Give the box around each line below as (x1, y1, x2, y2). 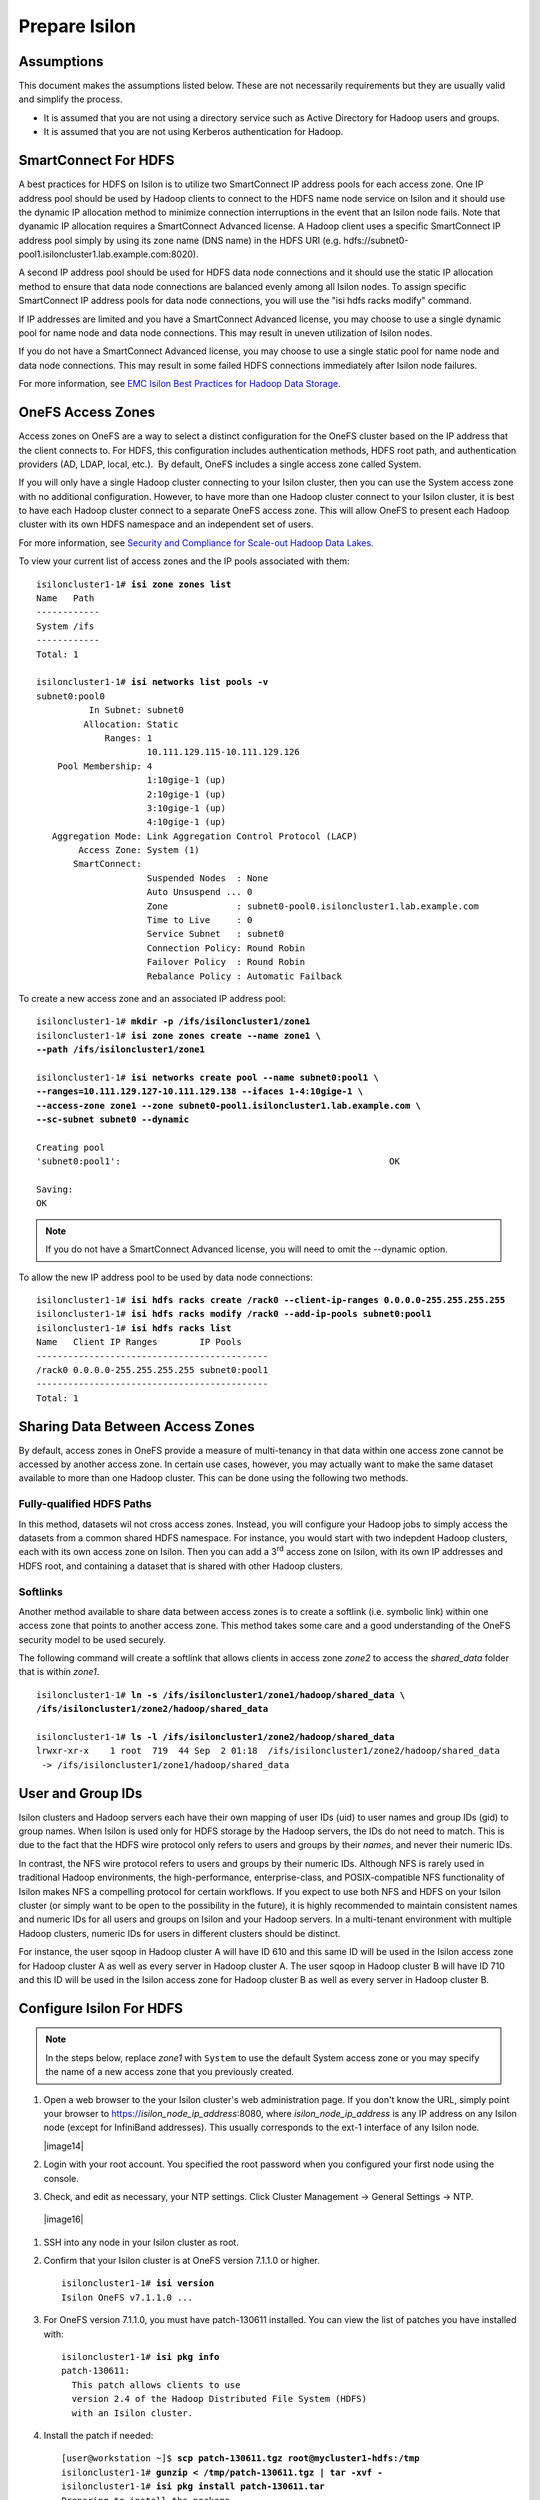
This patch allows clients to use (71, 2379, 241, 2390)
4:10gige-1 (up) (146, 816, 227, 828)
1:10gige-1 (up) (146, 775, 227, 786)
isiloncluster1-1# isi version (61, 2278, 215, 2289)
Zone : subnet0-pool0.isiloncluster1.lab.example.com (146, 900, 480, 912)
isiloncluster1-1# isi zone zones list (36, 578, 232, 590)
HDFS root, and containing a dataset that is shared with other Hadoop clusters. (18, 1560, 344, 1572)
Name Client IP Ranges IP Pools (36, 1336, 242, 1348)
